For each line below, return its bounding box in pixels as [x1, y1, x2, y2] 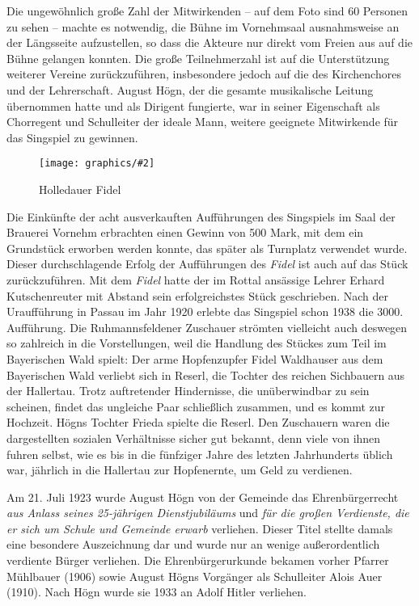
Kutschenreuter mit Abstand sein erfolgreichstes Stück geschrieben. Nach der [6, 287, 389, 304]
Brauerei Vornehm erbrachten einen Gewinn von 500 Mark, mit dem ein [6, 224, 364, 241]
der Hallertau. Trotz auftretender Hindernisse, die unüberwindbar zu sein [6, 382, 370, 399]
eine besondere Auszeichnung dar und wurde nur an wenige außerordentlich [6, 536, 380, 553]
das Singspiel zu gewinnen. [6, 128, 138, 145]
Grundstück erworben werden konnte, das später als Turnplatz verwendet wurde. [6, 239, 408, 256]
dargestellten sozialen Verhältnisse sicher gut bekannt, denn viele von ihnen [6, 429, 381, 446]
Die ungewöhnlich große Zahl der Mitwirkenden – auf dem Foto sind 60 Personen [6, 2, 408, 19]
